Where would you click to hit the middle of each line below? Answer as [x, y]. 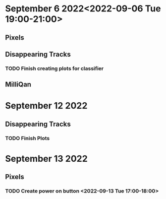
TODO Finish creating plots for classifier [55, 68]
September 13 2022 [46, 159]
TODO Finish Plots [28, 138]
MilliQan [18, 85]
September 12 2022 [46, 106]
